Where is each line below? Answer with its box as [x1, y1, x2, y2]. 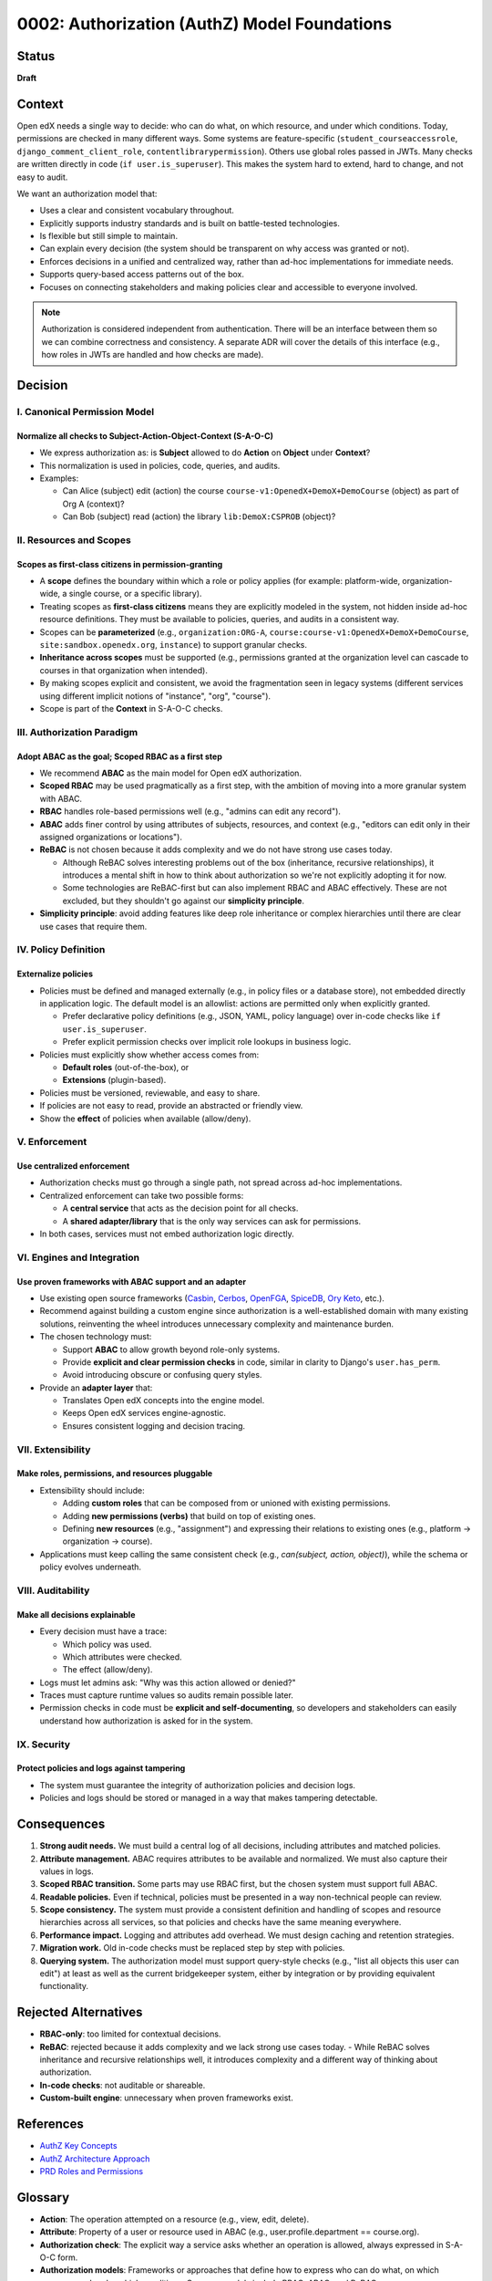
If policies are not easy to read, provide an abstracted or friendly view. [39, 1100, 303, 1111]
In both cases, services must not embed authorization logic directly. [39, 1228, 295, 1240]
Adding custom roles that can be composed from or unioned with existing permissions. [62, 1497, 391, 1509]
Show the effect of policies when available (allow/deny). [39, 1113, 251, 1124]
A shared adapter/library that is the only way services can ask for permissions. [62, 1215, 362, 1226]
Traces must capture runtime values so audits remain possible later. [39, 1690, 293, 1701]
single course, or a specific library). [68, 588, 202, 599]
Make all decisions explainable [16, 1609, 136, 1620]
